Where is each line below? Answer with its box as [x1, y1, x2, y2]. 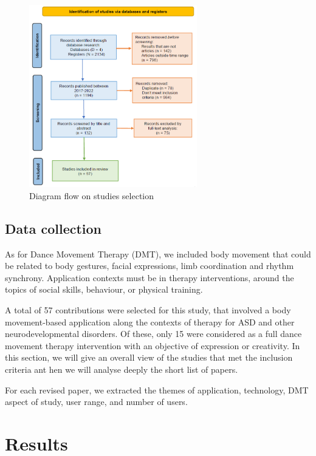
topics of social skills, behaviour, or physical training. [5, 283, 203, 296]
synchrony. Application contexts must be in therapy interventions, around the [5, 271, 294, 284]
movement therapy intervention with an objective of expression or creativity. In [5, 339, 300, 352]
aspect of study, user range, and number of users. [5, 395, 188, 408]
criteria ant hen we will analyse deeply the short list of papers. [5, 363, 238, 376]
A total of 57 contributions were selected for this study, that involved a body [5, 304, 291, 316]
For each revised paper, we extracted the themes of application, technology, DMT [5, 383, 309, 396]
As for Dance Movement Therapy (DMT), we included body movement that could [5, 247, 311, 260]
